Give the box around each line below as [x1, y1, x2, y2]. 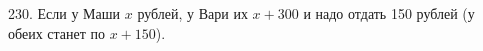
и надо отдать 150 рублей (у [303, 3, 475, 23]
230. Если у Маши [8, 3, 121, 23]
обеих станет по [8, 22, 106, 43]
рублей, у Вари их [137, 3, 248, 23]
